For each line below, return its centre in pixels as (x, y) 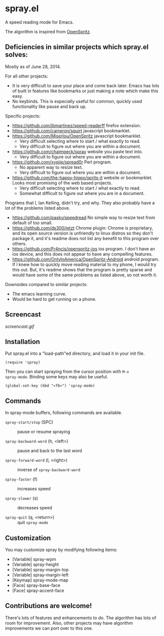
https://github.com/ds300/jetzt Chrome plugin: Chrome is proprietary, (82, 228)
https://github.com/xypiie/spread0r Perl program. (62, 162)
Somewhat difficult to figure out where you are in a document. (82, 193)
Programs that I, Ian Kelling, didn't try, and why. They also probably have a (80, 203)
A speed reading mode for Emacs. (40, 22)
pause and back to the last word (50, 451)
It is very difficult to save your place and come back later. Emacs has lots (86, 85)
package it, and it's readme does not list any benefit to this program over (85, 238)
